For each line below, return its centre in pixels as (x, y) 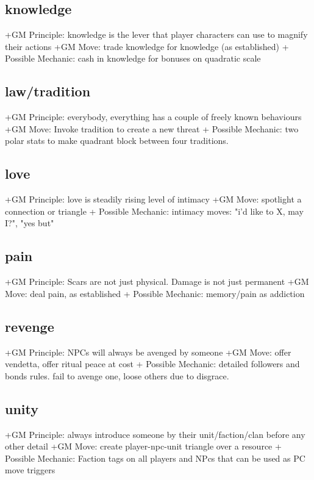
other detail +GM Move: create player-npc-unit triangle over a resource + (143, 446)
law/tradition (48, 91)
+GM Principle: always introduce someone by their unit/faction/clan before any (155, 434)
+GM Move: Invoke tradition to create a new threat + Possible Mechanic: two (152, 128)
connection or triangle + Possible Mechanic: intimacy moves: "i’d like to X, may (154, 211)
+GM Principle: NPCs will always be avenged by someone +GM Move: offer (148, 352)
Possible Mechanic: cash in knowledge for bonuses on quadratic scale (133, 58)
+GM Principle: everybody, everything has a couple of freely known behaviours (153, 117)
